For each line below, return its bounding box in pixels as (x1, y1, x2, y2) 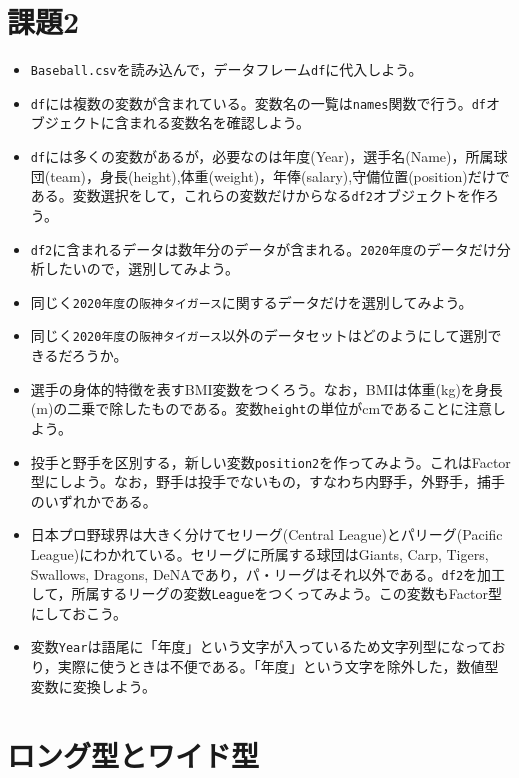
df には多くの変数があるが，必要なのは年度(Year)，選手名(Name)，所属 (30, 146, 494, 167)
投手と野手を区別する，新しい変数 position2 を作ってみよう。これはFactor (30, 451, 511, 472)
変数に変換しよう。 (30, 675, 156, 696)
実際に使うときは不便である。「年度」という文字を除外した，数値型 (57, 656, 499, 677)
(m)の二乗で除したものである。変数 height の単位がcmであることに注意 (30, 398, 492, 419)
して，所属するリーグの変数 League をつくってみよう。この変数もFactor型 (30, 583, 502, 604)
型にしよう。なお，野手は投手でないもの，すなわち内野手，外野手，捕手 (30, 471, 506, 492)
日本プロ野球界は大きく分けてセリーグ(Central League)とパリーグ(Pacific (30, 524, 503, 545)
